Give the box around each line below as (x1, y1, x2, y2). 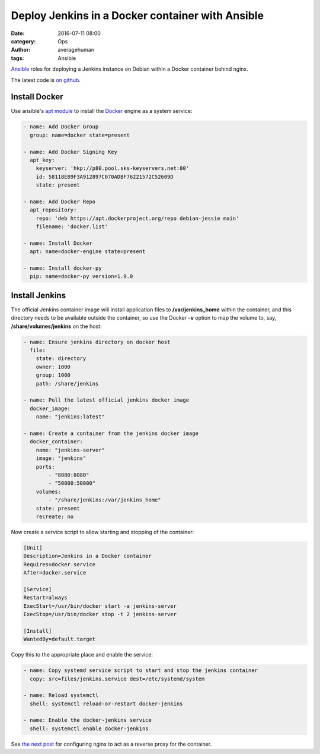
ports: (36, 463, 55, 470)
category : (11, 37, 36, 45)
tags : (11, 54, 24, 62)
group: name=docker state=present (30, 131, 130, 138)
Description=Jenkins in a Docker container (23, 553, 152, 560)
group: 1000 (36, 372, 71, 378)
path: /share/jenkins (36, 380, 99, 387)
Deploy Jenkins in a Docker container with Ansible (11, 9, 264, 22)
